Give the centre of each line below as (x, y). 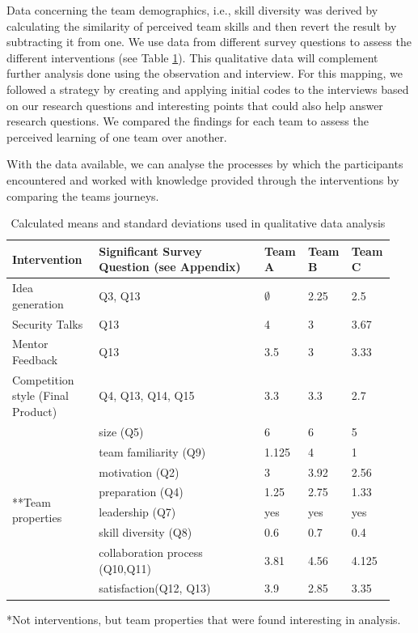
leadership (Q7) (137, 512)
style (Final (40, 395)
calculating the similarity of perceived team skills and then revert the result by (202, 25)
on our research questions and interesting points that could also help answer (195, 105)
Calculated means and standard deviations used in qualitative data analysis (198, 223)
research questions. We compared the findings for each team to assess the (188, 121)
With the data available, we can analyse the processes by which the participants (205, 164)
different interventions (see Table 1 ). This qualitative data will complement (192, 57)
